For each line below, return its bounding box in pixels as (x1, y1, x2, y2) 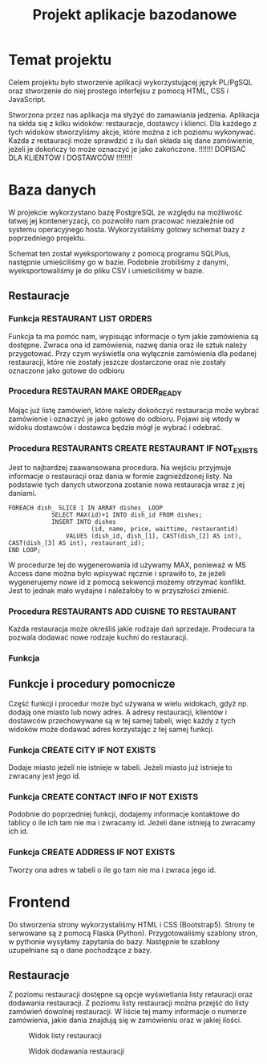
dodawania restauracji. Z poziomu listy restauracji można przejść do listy (8, 998, 249, 1008)
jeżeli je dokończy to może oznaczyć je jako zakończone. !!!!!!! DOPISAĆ (8, 144, 246, 153)
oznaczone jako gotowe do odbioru (8, 366, 125, 375)
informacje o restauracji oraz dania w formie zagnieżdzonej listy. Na (8, 471, 233, 481)
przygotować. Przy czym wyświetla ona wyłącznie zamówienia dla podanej (8, 348, 257, 358)
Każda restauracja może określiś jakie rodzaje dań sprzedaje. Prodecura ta (8, 624, 255, 633)
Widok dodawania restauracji (28, 1046, 125, 1056)
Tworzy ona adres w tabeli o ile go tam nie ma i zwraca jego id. (8, 865, 216, 874)
